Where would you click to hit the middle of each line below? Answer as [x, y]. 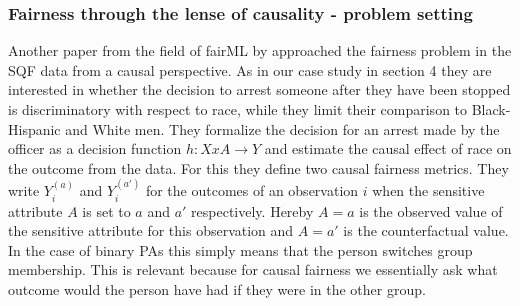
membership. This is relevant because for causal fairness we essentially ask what [253, 269]
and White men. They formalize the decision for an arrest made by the [282, 128]
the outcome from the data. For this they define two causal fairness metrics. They [258, 167]
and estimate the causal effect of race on [388, 148]
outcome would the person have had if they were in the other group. [217, 288]
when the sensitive [428, 190]
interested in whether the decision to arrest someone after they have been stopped [259, 89]
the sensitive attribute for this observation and [151, 230]
